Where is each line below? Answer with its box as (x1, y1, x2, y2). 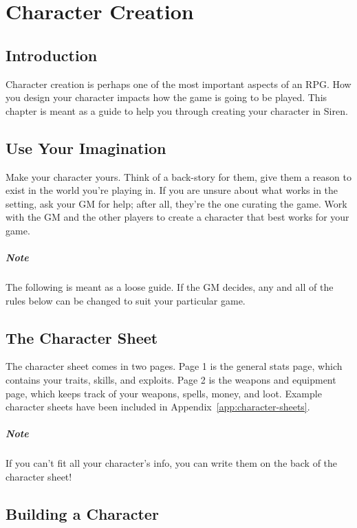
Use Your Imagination (6, 137, 166, 158)
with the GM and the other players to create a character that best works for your (6, 210, 349, 224)
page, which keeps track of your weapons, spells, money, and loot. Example (6, 386, 322, 400)
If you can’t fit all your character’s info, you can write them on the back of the (6, 456, 338, 470)
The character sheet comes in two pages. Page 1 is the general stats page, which (6, 359, 343, 373)
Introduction (6, 44, 98, 65)
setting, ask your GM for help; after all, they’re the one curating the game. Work (6, 196, 347, 210)
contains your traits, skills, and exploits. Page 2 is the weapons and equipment (6, 373, 336, 387)
